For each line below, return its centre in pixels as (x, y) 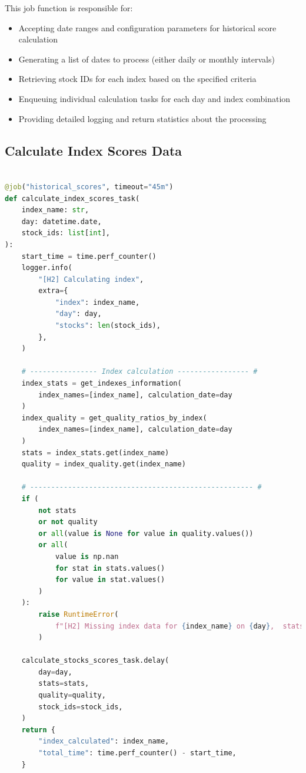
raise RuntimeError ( (79, 614)
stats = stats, (64, 684)
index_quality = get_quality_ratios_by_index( (114, 418)
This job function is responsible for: (69, 8)
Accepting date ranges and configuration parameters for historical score (147, 27)
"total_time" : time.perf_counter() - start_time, (137, 753)
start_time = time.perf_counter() (89, 256)
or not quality (68, 522)
